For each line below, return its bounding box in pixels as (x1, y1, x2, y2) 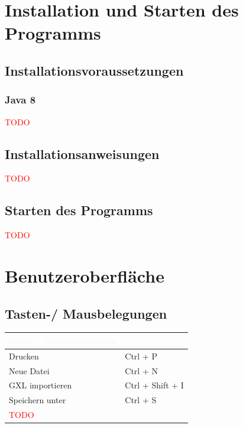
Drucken (9, 349, 39, 362)
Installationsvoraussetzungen (5, 61, 184, 79)
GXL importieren (9, 379, 72, 391)
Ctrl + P (125, 349, 157, 362)
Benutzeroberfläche (5, 263, 164, 287)
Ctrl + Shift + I (125, 379, 184, 391)
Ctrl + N (125, 364, 158, 377)
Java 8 (5, 92, 36, 107)
